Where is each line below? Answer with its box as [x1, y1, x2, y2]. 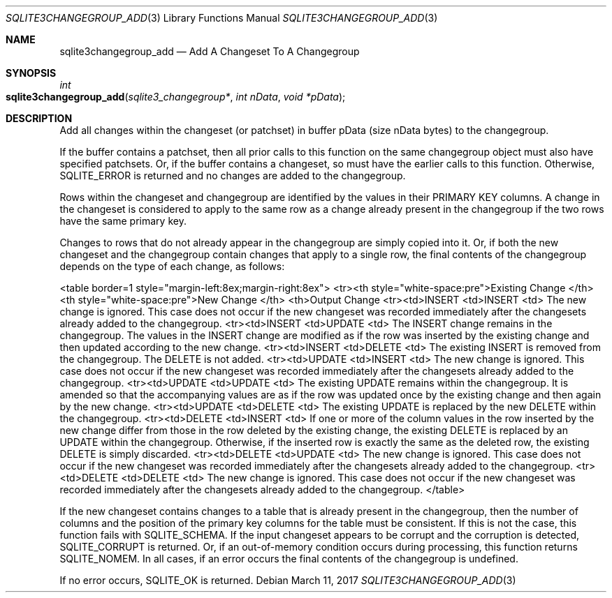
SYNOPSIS [6, 67, 57, 79]
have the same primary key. [59, 215, 187, 227]
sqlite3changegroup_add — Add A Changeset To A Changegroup [59, 45, 360, 57]
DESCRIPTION [6, 112, 73, 124]
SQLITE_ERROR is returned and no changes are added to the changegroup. [59, 170, 406, 181]
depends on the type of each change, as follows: [59, 260, 285, 272]
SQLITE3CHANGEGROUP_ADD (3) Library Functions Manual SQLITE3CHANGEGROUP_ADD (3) [6, 12, 438, 24]
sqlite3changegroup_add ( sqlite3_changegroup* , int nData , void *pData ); [6, 91, 346, 103]
